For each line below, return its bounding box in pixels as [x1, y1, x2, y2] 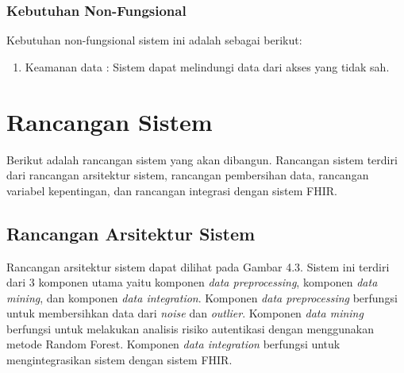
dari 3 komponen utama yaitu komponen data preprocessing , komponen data [6, 274, 378, 290]
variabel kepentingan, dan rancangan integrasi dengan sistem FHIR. [6, 182, 337, 198]
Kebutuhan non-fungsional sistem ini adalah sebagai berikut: [6, 32, 302, 48]
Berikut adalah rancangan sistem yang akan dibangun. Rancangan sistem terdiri [6, 151, 398, 167]
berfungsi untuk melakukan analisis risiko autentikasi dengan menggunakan [6, 320, 374, 336]
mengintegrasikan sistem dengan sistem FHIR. [6, 352, 233, 368]
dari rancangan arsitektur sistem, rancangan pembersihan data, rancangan [6, 167, 369, 183]
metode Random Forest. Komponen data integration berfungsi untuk [6, 336, 341, 352]
